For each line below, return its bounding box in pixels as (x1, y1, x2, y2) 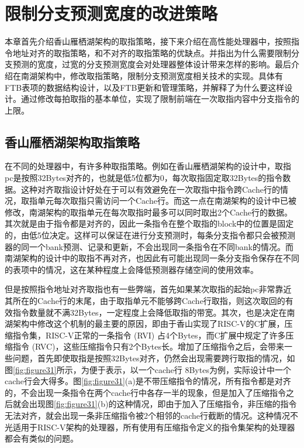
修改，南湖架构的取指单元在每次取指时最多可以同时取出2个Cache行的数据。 (5, 206, 292, 218)
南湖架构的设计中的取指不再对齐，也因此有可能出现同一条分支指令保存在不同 (5, 252, 299, 264)
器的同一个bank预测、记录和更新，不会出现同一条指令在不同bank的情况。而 (5, 240, 293, 252)
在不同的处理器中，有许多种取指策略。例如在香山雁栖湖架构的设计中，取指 (5, 160, 291, 172)
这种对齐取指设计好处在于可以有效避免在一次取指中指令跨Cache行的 (20, 183, 280, 195)
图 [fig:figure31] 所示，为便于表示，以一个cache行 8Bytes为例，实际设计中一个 (5, 363, 291, 375)
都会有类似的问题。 (5, 432, 78, 444)
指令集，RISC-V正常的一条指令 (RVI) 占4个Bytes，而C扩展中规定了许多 (12, 329, 286, 341)
